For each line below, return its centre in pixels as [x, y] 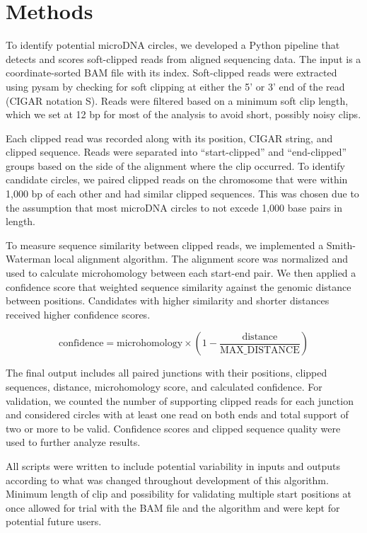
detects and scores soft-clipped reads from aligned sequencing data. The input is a [183, 58]
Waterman [28, 259]
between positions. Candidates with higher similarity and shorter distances [168, 300]
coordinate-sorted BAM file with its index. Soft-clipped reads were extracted [171, 73]
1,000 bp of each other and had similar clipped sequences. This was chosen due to [182, 194]
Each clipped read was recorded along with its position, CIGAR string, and [169, 138]
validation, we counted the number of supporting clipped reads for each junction [180, 400]
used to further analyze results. [73, 442]
